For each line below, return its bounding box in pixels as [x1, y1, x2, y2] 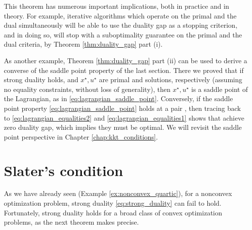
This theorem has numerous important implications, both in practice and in [4, 1, 229, 11]
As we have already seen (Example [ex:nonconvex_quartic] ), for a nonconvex [4, 188, 232, 198]
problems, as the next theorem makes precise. [4, 217, 139, 227]
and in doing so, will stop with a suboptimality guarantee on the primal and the [4, 29, 242, 39]
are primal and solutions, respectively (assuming [99, 74, 242, 85]
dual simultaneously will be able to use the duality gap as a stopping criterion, [4, 20, 237, 30]
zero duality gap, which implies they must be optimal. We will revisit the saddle [4, 122, 242, 132]
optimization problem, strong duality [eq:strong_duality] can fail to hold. [4, 198, 221, 208]
